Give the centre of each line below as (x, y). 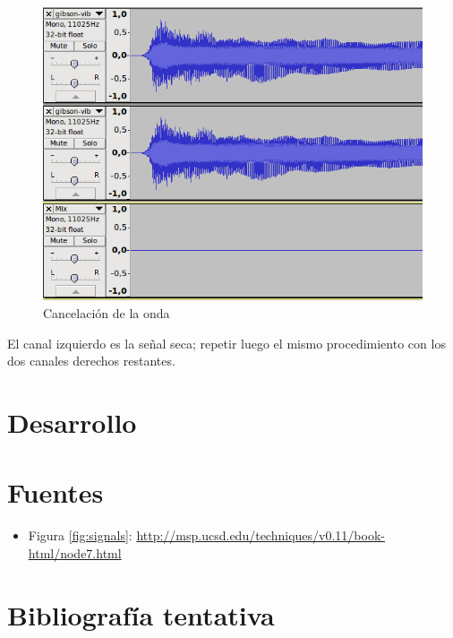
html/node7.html (75, 552)
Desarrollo (72, 422)
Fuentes (56, 492)
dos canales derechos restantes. (91, 361)
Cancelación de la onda (107, 313)
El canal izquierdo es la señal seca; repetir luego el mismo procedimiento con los (226, 343)
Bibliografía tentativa (141, 614)
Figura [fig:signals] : (80, 535)
